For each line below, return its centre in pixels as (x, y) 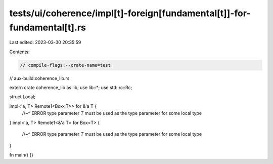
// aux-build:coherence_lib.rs (39, 78)
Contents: (19, 52)
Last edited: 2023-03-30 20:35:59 (45, 43)
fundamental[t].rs (48, 27)
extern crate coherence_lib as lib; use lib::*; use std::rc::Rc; (71, 88)
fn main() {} (21, 155)
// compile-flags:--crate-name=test (65, 65)
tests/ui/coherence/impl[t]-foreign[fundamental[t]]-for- (130, 13)
